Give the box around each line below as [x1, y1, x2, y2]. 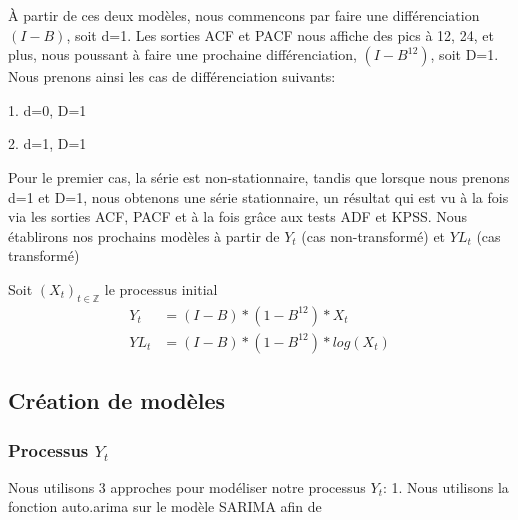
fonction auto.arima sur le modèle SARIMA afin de [8, 496, 322, 517]
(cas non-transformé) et [301, 225, 446, 246]
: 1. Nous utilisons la [382, 476, 509, 497]
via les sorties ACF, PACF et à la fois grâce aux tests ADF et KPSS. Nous [8, 206, 468, 227]
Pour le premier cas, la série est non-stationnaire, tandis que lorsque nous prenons [8, 166, 510, 187]
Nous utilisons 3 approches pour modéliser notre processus [8, 476, 366, 497]
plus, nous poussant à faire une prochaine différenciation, [8, 44, 357, 65]
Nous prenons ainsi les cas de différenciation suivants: [8, 66, 336, 87]
